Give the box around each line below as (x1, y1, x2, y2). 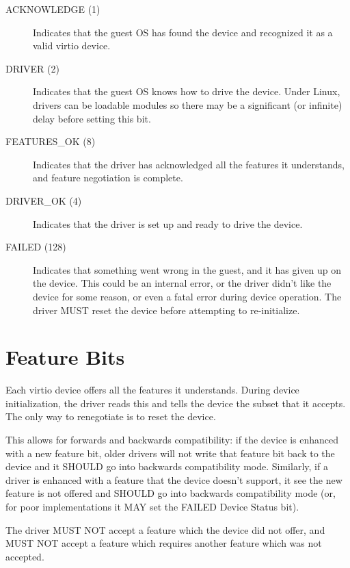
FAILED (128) (5, 240, 66, 254)
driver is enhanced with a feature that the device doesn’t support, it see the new (5, 472, 342, 487)
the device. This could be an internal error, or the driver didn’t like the (33, 276, 332, 290)
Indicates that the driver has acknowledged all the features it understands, (33, 157, 345, 171)
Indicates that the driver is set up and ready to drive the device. (33, 216, 303, 231)
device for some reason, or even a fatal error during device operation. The (33, 289, 342, 303)
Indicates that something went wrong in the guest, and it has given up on (33, 262, 342, 276)
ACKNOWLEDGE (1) (5, 2, 100, 16)
